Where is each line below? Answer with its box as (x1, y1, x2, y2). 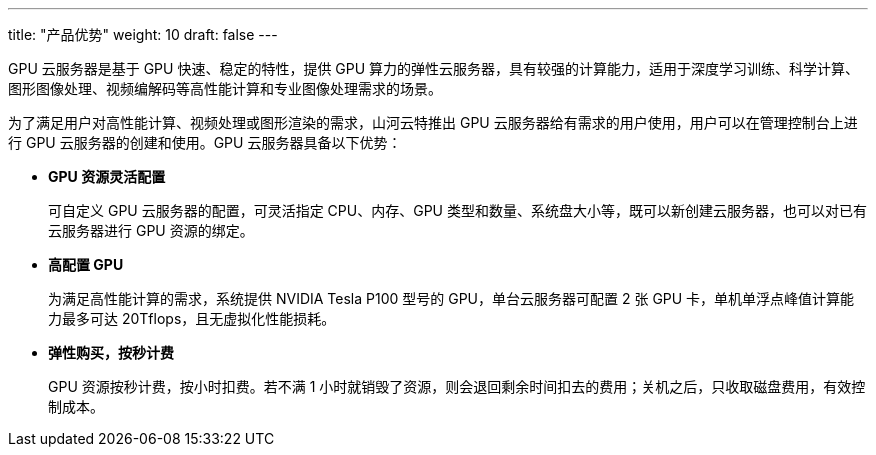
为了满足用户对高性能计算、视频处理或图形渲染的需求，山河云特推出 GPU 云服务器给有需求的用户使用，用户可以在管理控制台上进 (8, 114, 858, 131)
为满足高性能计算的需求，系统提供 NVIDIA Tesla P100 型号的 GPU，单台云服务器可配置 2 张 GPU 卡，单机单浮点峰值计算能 (48, 290, 855, 307)
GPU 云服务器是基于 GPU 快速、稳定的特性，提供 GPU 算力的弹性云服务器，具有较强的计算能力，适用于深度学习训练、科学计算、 (8, 60, 860, 77)
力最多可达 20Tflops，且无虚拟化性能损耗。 (48, 310, 336, 327)
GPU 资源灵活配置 (48, 168, 166, 185)
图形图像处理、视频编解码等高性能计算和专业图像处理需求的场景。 (8, 80, 442, 97)
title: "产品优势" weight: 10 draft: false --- (8, 26, 278, 43)
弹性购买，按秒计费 (48, 344, 174, 361)
